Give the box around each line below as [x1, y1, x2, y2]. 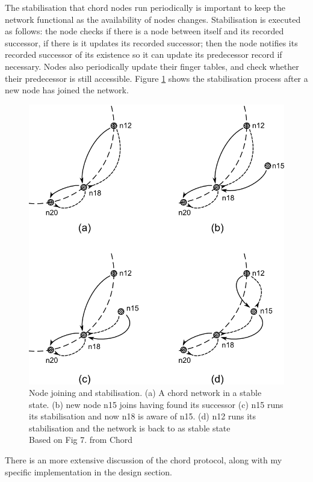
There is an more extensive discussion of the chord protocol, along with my [5, 454, 282, 466]
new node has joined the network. [5, 84, 129, 96]
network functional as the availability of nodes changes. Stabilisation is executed [5, 13, 301, 25]
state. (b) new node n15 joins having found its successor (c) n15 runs [29, 398, 284, 410]
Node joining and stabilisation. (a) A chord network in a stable [29, 386, 262, 399]
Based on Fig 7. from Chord [29, 433, 133, 446]
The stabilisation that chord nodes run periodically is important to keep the [5, 1, 286, 13]
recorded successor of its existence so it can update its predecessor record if [5, 48, 282, 61]
